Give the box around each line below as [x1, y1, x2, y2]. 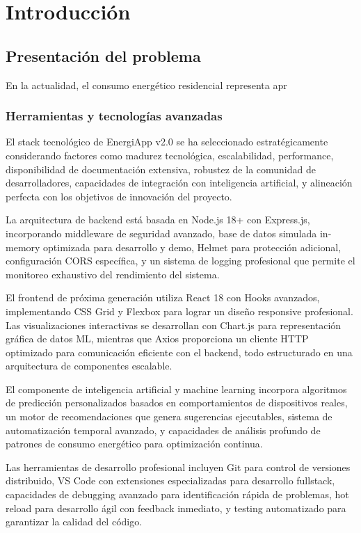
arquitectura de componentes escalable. [6, 358, 173, 373]
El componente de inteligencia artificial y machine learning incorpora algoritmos [6, 381, 347, 396]
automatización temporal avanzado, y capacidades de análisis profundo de [6, 422, 321, 437]
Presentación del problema [6, 45, 201, 66]
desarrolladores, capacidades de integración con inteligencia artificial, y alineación [6, 175, 353, 190]
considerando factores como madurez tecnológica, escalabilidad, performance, [6, 148, 334, 162]
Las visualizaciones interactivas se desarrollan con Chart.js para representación [6, 317, 342, 332]
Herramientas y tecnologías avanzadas [6, 107, 223, 125]
